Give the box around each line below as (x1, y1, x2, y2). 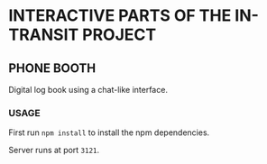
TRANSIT (8, 24, 79, 45)
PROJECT (81, 24, 157, 45)
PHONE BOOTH (8, 60, 97, 76)
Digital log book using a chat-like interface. (8, 85, 169, 95)
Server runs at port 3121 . (8, 145, 100, 156)
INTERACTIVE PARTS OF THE (8, 5, 232, 26)
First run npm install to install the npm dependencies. (8, 127, 210, 138)
